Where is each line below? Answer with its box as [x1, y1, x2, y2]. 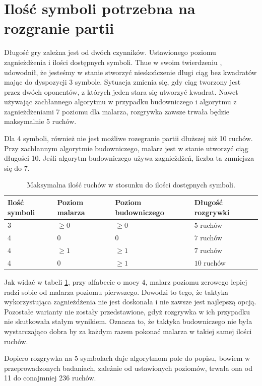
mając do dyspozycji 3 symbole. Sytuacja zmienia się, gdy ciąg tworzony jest [4, 77, 241, 87]
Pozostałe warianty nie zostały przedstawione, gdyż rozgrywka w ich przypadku [4, 306, 250, 316]
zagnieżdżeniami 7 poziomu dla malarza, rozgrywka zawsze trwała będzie [4, 106, 230, 116]
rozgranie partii [4, 18, 114, 38]
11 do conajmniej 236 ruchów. [4, 372, 96, 383]
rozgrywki [194, 207, 230, 217]
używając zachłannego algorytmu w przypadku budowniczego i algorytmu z [4, 96, 237, 107]
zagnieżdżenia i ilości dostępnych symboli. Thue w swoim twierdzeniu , [4, 56, 222, 67]
